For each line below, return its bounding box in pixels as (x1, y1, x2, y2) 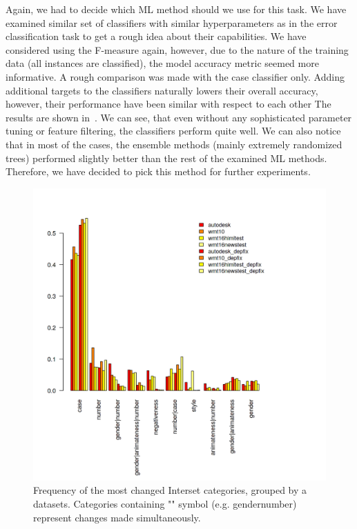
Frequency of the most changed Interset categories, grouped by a (33, 483, 307, 497)
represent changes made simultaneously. (33, 510, 201, 524)
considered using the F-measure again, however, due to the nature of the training (6, 42, 349, 57)
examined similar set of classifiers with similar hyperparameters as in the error (6, 15, 338, 30)
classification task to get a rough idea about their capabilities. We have (6, 29, 307, 43)
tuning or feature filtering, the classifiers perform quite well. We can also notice (6, 123, 341, 138)
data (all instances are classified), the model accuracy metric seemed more (6, 56, 319, 70)
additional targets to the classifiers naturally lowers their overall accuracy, (6, 83, 318, 97)
